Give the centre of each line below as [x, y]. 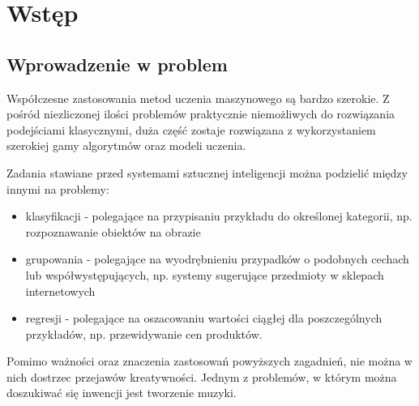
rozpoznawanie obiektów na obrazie [113, 231]
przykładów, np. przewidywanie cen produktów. [144, 333]
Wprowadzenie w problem [117, 64]
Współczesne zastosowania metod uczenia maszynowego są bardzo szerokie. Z [198, 98]
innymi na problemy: [58, 188]
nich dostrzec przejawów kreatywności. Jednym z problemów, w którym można [202, 376]
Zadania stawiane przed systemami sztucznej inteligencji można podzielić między [207, 172]
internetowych [60, 291]
